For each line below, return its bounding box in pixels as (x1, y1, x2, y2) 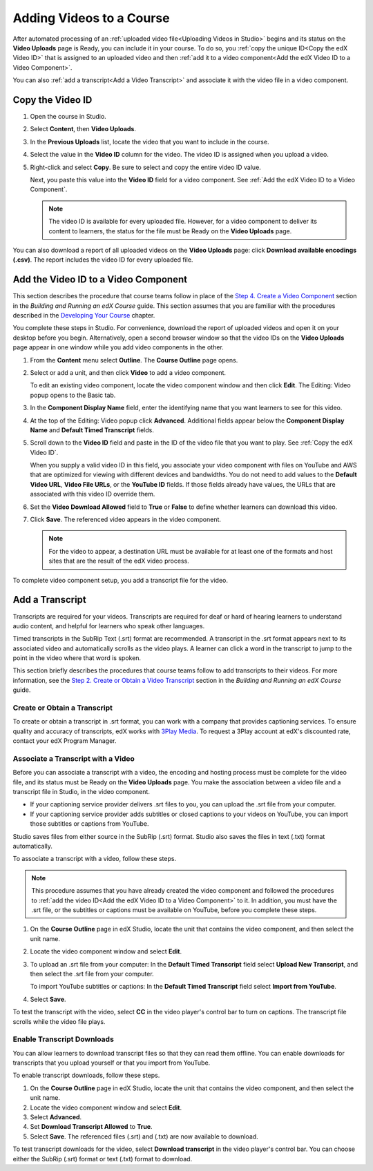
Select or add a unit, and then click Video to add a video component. (30, 368, 227, 376)
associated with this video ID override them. (30, 490, 155, 499)
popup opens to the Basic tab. (30, 391, 116, 399)
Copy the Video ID (12, 94, 93, 106)
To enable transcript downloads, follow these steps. (12, 1071, 160, 1080)
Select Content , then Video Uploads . (30, 125, 137, 133)
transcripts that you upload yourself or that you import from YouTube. (12, 1058, 211, 1067)
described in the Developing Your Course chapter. (12, 311, 155, 319)
